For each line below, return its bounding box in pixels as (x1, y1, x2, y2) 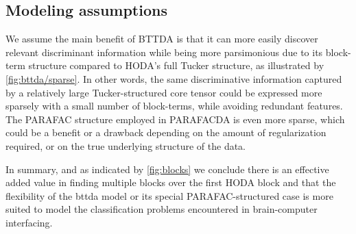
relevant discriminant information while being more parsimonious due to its (5, 44, 323, 59)
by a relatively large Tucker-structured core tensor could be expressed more (5, 85, 322, 99)
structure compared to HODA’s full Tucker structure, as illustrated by (28, 58, 324, 73)
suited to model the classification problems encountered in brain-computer (5, 202, 318, 216)
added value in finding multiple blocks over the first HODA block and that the (5, 175, 336, 190)
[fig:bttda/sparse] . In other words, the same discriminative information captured (5, 71, 342, 86)
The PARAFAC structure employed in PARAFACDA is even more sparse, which (5, 112, 345, 126)
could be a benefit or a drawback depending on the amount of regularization (5, 125, 327, 140)
